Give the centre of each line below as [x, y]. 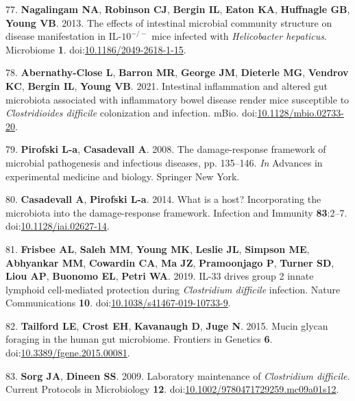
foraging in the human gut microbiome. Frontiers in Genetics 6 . [139, 339]
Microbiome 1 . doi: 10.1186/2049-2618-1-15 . [96, 49]
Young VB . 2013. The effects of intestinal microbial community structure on [169, 22]
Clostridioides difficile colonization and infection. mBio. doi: [132, 113]
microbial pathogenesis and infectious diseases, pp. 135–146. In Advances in [164, 162]
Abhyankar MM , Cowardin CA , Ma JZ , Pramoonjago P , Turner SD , [170, 262]
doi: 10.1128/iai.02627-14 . [58, 226]
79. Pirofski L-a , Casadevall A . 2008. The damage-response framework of [166, 149]
